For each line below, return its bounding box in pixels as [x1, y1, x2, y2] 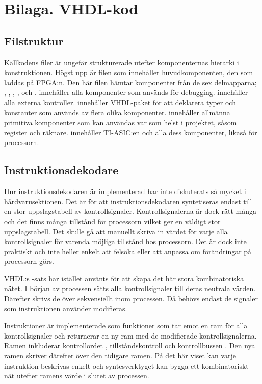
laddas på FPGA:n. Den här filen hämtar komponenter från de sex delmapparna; [4, 77, 257, 87]
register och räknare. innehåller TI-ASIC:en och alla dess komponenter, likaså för [4, 127, 257, 137]
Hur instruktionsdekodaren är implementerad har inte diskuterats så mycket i [4, 186, 246, 197]
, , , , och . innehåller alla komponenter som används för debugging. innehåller [4, 87, 248, 98]
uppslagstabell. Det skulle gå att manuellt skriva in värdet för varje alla [4, 226, 228, 236]
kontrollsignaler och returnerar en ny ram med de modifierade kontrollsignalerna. [4, 330, 257, 341]
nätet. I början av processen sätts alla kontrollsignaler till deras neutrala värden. [4, 283, 256, 294]
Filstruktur [4, 33, 64, 49]
